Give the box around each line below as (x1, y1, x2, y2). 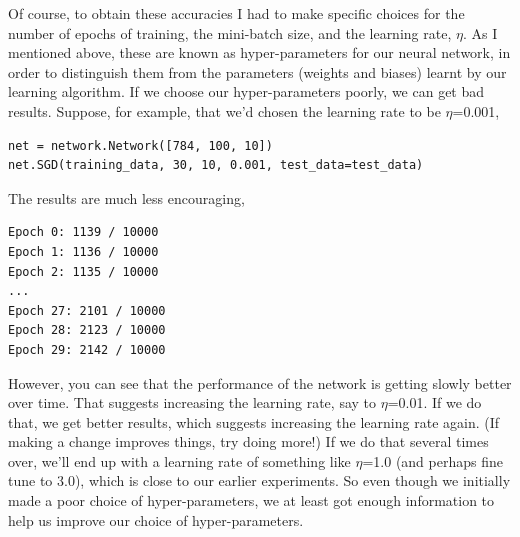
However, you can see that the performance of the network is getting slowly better (8, 372, 512, 393)
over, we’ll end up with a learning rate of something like (8, 450, 351, 471)
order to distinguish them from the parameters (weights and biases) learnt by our (8, 61, 507, 82)
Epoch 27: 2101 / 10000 (8, 303, 166, 318)
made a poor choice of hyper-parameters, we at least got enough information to (8, 490, 495, 511)
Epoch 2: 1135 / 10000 (8, 264, 159, 279)
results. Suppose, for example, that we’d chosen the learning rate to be (8, 100, 441, 121)
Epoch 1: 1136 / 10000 (8, 244, 159, 259)
